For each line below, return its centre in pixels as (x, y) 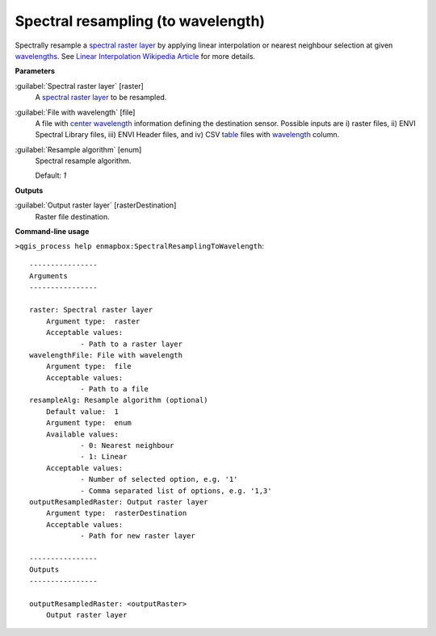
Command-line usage (52, 232)
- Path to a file (115, 389)
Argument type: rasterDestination (116, 513)
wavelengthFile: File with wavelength (106, 355)
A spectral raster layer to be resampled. (101, 98)
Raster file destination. (72, 216)
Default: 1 (51, 176)
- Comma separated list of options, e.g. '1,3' (176, 491)
